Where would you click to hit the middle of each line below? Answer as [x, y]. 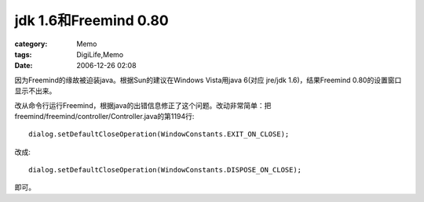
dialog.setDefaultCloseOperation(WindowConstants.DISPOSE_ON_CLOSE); [165, 170]
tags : [23, 54]
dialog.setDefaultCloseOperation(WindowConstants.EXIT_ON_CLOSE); [159, 134]
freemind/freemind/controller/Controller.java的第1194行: [104, 116]
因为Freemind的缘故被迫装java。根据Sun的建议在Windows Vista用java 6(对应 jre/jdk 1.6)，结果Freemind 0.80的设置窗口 [208, 80]
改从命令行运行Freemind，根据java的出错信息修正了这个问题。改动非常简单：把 [143, 105]
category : [31, 44]
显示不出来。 [35, 91]
